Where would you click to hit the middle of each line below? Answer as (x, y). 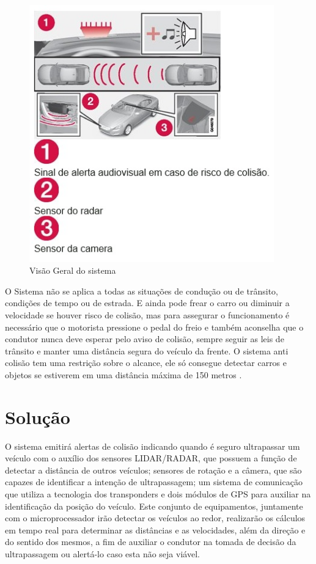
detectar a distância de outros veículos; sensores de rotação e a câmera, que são (153, 470)
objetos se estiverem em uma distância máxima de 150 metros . (123, 374)
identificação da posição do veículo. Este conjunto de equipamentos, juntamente (154, 506)
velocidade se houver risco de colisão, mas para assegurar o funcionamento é (147, 314)
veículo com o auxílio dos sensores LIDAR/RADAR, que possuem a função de (151, 458)
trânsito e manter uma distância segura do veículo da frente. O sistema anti (147, 350)
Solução (38, 416)
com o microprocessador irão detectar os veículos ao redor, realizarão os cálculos (155, 518)
